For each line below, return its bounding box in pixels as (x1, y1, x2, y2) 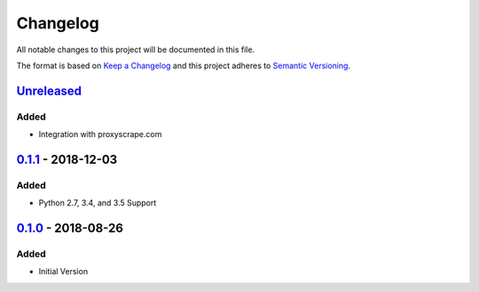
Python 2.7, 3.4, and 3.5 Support (38, 197, 157, 208)
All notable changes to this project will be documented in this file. (16, 44, 255, 55)
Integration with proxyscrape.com (38, 129, 162, 140)
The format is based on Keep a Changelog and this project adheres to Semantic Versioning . (16, 60, 350, 71)
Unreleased (16, 83, 82, 98)
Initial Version (38, 266, 89, 277)
